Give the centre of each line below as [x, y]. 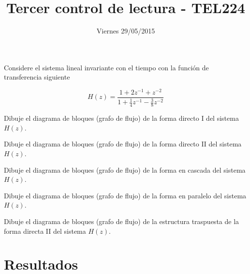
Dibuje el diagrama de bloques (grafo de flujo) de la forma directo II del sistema [123, 144]
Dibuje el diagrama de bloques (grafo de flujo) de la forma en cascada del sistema [125, 169]
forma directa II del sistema [45, 231]
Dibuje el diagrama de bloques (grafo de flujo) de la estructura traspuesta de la [122, 221]
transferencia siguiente [37, 77]
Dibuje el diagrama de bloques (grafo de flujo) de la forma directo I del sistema [121, 118]
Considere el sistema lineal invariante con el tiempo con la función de [106, 67]
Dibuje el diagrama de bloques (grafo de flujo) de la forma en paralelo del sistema [125, 195]
